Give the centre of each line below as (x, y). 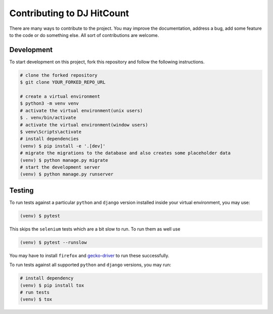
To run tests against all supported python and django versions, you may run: (90, 265)
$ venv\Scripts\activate (51, 132)
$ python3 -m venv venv (50, 103)
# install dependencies (50, 139)
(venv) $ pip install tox (52, 285)
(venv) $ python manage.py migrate (64, 160)
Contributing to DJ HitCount (69, 13)
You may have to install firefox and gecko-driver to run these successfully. (89, 255)
